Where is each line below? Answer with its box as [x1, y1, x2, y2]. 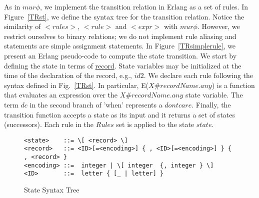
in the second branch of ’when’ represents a [29, 99, 162, 109]
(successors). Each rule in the [4, 119, 94, 129]
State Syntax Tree [24, 184, 79, 194]
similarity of [4, 21, 41, 31]
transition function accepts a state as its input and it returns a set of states [4, 109, 235, 119]
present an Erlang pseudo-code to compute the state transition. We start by [4, 50, 237, 60]
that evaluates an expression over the [4, 89, 118, 100]
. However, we [197, 21, 240, 31]
